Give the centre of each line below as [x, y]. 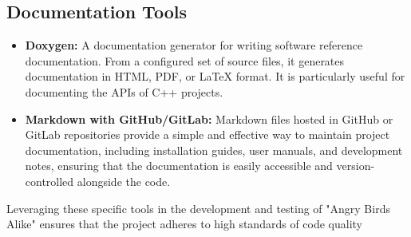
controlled [49, 181]
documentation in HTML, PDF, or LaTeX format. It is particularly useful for [215, 76]
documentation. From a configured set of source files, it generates [185, 60]
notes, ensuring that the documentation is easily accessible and [179, 166]
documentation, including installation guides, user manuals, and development [214, 150]
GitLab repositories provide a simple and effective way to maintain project [207, 134]
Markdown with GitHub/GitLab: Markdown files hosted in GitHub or [209, 118]
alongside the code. [124, 181]
